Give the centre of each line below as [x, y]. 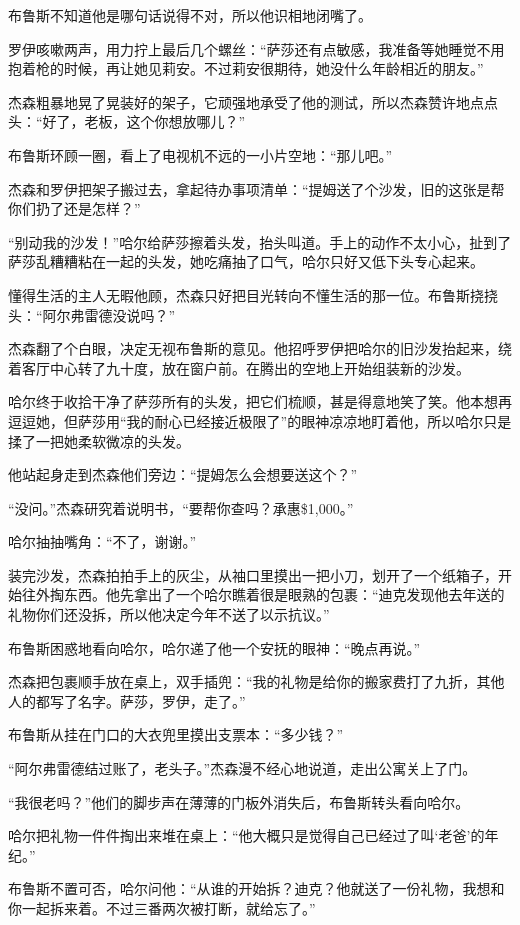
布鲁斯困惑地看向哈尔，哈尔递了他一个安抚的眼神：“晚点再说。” [214, 647]
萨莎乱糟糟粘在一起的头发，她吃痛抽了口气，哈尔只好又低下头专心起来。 [246, 261]
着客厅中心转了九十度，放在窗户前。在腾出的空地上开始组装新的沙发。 [239, 367]
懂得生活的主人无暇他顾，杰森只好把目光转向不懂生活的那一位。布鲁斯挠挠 [253, 294]
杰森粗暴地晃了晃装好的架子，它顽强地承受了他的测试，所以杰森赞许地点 [246, 101]
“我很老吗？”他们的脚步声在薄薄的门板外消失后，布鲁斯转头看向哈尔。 [239, 801]
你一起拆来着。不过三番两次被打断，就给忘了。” [162, 908]
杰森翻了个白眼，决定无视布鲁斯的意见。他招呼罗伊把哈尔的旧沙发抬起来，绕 [260, 348]
